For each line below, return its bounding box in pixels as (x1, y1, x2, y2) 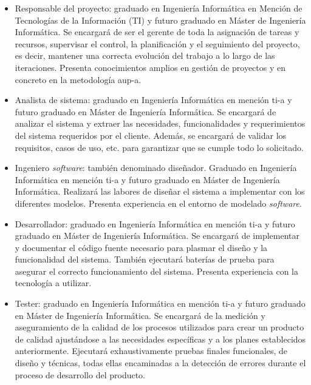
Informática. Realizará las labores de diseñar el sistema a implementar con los (15, 185, 305, 198)
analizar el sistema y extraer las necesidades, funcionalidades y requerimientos (15, 117, 306, 130)
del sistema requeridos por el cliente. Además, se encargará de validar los (15, 129, 287, 141)
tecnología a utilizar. (15, 276, 92, 289)
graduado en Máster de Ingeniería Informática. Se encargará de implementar (15, 229, 299, 242)
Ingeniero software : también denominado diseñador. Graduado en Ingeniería (15, 161, 297, 174)
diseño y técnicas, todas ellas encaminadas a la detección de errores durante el (15, 357, 306, 369)
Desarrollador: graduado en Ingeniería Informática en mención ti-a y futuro (15, 217, 295, 230)
